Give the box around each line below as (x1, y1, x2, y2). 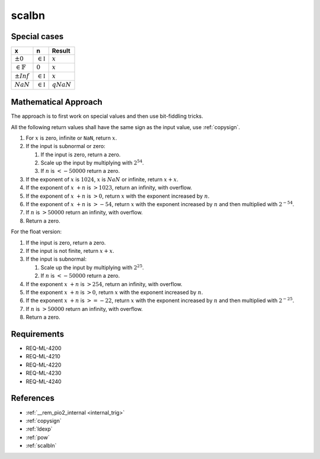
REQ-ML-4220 (25, 361, 62, 368)
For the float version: (11, 228, 62, 235)
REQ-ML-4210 (25, 353, 60, 360)
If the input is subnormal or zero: (25, 143, 106, 150)
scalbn (11, 9, 46, 22)
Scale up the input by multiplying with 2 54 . (40, 159, 145, 166)
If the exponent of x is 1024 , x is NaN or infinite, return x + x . (25, 175, 179, 183)
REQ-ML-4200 (25, 345, 62, 352)
